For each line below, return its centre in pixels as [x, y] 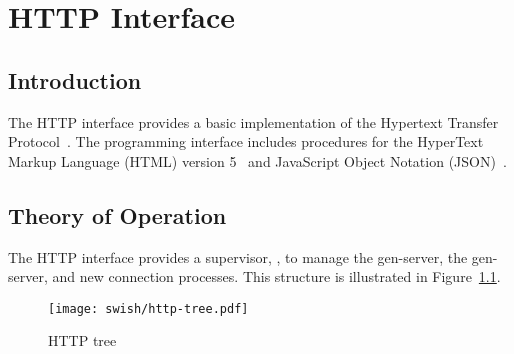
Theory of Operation [117, 214]
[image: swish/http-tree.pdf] [148, 308]
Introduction [75, 79]
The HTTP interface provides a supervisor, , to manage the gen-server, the [238, 256]
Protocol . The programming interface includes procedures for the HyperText [246, 141]
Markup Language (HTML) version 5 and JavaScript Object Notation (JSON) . [257, 160]
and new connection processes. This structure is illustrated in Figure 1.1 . [276, 276]
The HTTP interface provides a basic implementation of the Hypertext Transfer [253, 121]
